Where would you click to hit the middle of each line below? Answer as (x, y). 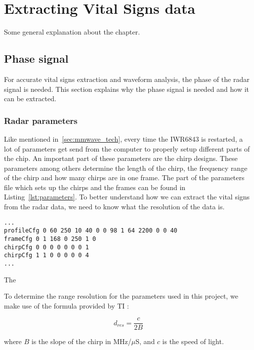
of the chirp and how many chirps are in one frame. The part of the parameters (124, 177)
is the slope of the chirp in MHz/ (81, 341)
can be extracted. (30, 98)
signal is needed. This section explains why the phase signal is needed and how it (127, 89)
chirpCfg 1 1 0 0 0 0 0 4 (46, 255)
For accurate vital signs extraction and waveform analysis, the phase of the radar (127, 79)
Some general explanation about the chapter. (72, 32)
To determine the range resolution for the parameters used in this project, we (121, 296)
